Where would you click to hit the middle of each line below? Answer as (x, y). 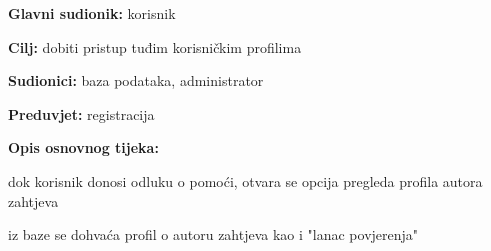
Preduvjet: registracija (81, 113)
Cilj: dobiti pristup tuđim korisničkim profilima (155, 46)
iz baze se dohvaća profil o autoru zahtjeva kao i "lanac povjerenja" (213, 234)
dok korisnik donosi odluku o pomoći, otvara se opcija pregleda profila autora (245, 180)
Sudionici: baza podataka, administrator (136, 80)
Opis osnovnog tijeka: (83, 147)
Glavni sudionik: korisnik (92, 13)
